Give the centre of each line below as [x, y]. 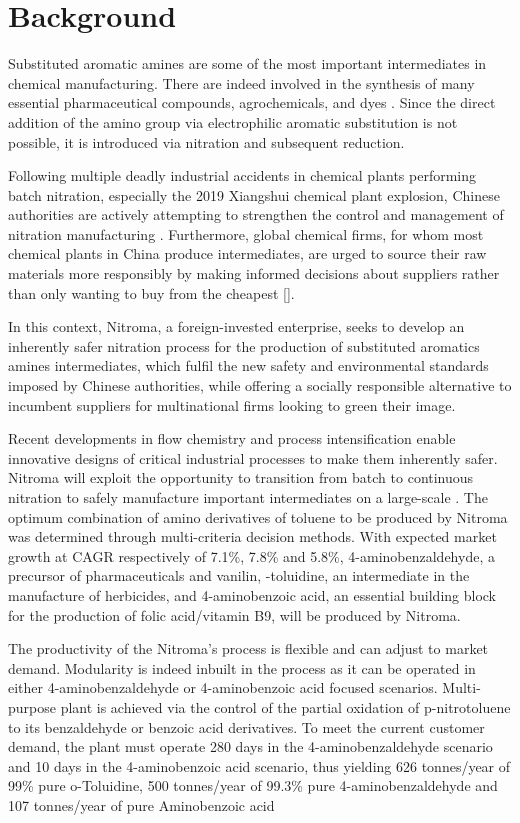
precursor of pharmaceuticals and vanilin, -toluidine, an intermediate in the [239, 575]
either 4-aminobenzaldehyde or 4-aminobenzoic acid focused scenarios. [223, 687]
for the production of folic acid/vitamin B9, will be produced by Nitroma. [234, 614]
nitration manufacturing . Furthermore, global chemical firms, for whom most [246, 233]
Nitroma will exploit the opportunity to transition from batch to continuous [241, 477]
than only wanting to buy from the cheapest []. [151, 292]
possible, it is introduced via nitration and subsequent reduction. [206, 141]
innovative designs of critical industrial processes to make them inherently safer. [253, 457]
